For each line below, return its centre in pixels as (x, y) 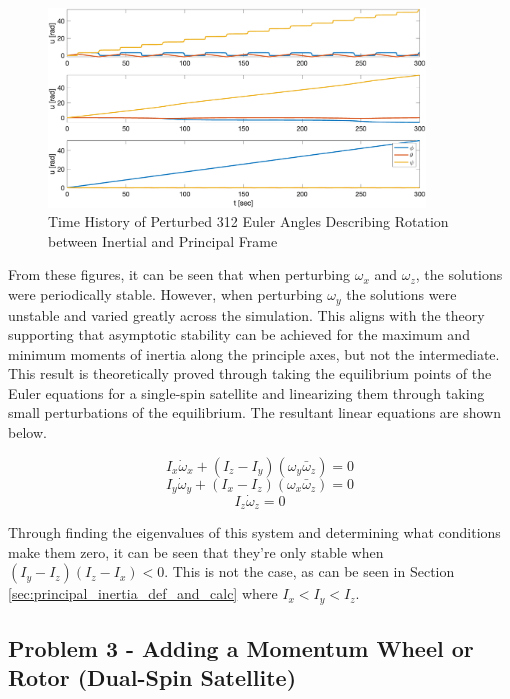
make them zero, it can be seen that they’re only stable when (196, 551)
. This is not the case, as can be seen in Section (309, 571)
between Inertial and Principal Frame (163, 240)
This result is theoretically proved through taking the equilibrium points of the (250, 373)
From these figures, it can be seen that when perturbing (179, 274)
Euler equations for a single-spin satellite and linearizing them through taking (246, 392)
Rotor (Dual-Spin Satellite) (152, 677)
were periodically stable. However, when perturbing (165, 294)
